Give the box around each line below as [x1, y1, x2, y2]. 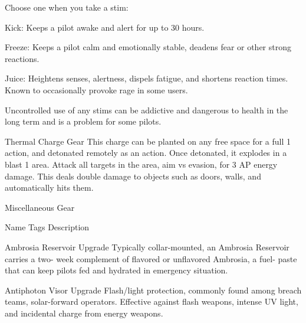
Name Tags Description [5, 221, 90, 233]
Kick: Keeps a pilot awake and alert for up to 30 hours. [5, 21, 205, 33]
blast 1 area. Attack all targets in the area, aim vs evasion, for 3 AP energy [5, 158, 278, 170]
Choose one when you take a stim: [5, 1, 129, 13]
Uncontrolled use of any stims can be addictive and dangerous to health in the [5, 103, 288, 116]
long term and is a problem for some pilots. [5, 115, 162, 128]
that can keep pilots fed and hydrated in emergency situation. [5, 264, 228, 276]
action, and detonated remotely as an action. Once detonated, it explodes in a [5, 146, 287, 159]
